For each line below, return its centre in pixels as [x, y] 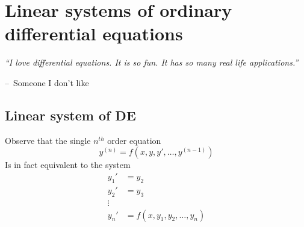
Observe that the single [48, 140]
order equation [134, 140]
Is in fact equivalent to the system [68, 165]
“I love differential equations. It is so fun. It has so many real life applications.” [152, 62]
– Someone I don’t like [47, 82]
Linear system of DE [70, 115]
